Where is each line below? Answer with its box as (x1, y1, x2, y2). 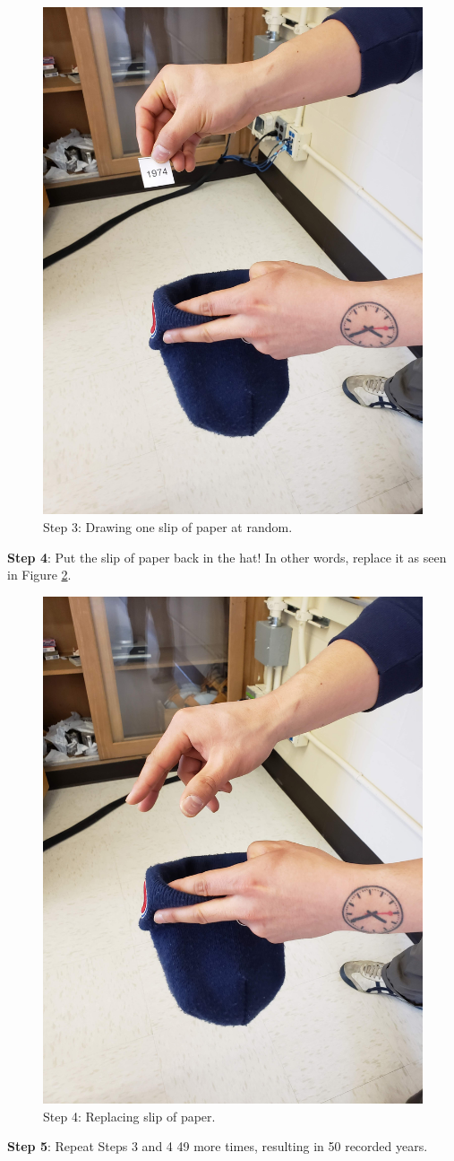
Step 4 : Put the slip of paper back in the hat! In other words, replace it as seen (7, 547, 447, 566)
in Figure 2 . (7, 565, 72, 584)
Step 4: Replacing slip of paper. (43, 1106, 216, 1125)
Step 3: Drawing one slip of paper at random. (43, 517, 293, 536)
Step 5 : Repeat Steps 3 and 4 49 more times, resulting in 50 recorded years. (7, 1137, 428, 1156)
